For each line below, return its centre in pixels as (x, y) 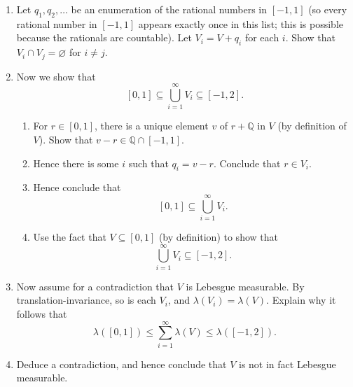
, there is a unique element (152, 126)
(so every (328, 9)
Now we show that (56, 76)
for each (262, 37)
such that (148, 163)
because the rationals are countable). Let (104, 37)
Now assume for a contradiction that (95, 286)
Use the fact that (70, 237)
